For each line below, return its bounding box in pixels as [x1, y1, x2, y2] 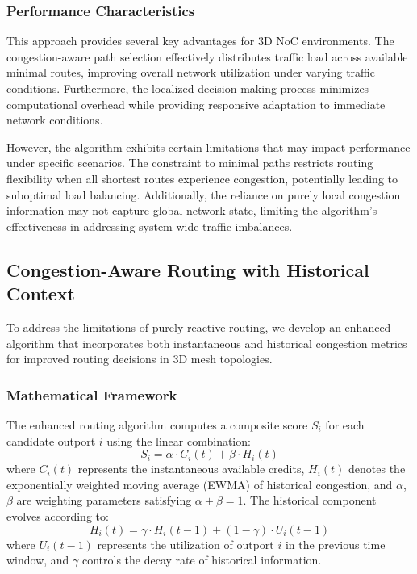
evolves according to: [6, 507, 109, 524]
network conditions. [6, 111, 103, 128]
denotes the [348, 460, 406, 477]
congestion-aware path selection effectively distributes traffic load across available [6, 48, 408, 65]
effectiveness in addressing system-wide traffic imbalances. [6, 217, 293, 234]
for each [325, 416, 365, 433]
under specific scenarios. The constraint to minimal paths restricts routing [6, 154, 373, 171]
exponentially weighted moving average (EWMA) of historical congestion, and [6, 476, 393, 492]
